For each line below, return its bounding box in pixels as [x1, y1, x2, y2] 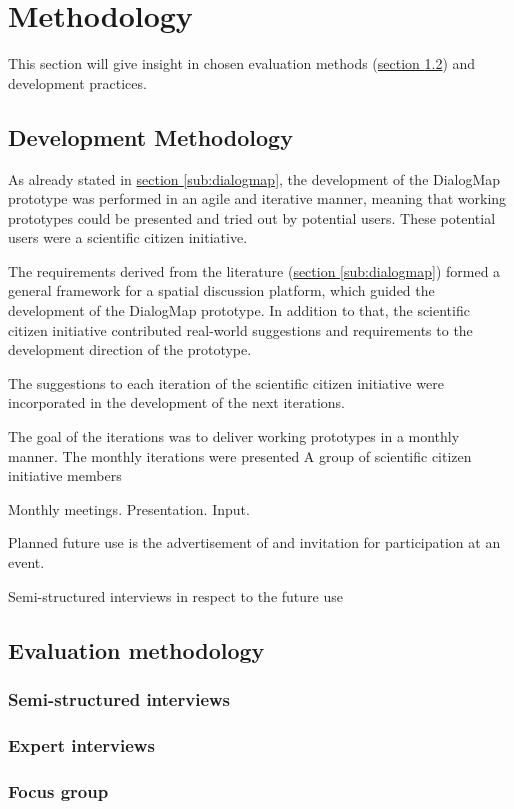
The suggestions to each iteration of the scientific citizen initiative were [8, 372, 444, 393]
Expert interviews [8, 732, 155, 757]
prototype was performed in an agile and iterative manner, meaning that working [8, 188, 507, 209]
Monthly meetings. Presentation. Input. [8, 498, 250, 519]
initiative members [8, 465, 122, 486]
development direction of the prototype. [8, 339, 252, 360]
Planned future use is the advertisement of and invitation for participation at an [8, 532, 501, 553]
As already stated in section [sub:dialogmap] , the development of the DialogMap [8, 168, 501, 189]
